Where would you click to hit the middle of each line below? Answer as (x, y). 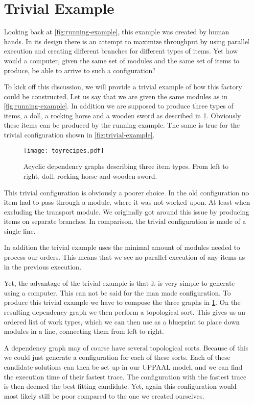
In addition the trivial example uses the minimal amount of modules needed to (122, 247)
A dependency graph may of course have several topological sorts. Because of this (126, 347)
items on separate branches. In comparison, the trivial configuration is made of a (125, 221)
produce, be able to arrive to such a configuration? (80, 70)
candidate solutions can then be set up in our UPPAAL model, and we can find (123, 367)
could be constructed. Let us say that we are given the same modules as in (116, 96)
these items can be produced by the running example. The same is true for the (122, 125)
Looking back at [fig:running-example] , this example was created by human (117, 32)
